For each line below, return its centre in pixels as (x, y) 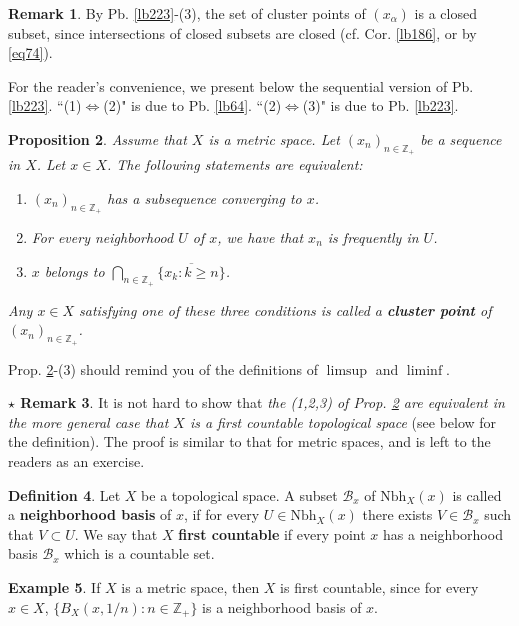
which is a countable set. (139, 553)
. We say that (116, 533)
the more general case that (88, 421)
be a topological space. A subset (239, 494)
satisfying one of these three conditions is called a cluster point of (285, 309)
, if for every (221, 514)
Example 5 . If (54, 586)
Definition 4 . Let (64, 494)
